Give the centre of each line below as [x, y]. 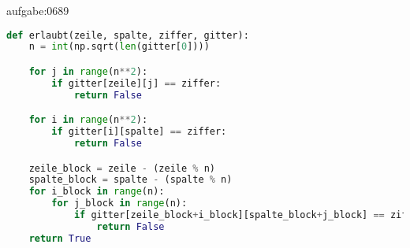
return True [60, 238]
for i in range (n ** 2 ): [88, 120]
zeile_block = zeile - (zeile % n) [122, 168]
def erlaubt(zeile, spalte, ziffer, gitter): [128, 35]
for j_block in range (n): [119, 204]
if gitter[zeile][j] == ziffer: [136, 83]
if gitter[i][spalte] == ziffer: [139, 132]
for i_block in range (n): [97, 192]
